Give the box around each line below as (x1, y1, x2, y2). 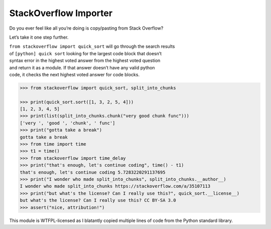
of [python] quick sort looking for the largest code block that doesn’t (9, 50, 162, 56)
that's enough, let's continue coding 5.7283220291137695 (20, 169, 166, 175)
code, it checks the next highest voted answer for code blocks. (9, 71, 140, 77)
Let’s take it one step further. (9, 34, 69, 40)
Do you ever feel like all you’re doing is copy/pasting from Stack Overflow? (9, 25, 164, 31)
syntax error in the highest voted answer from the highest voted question (9, 58, 161, 64)
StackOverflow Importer (9, 8, 113, 19)
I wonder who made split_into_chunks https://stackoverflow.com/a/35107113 (20, 183, 211, 189)
